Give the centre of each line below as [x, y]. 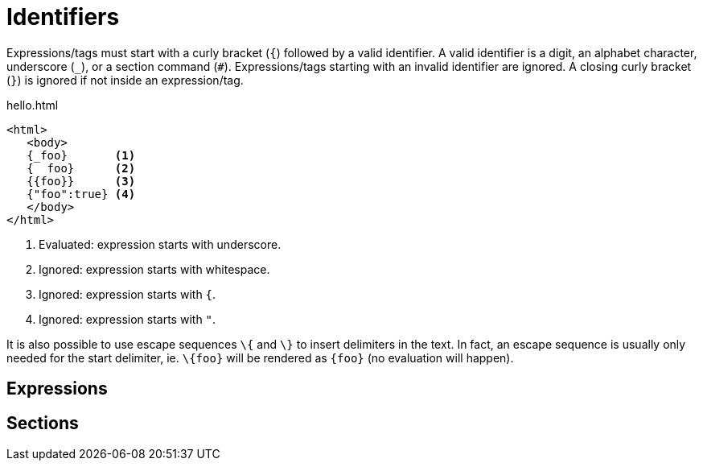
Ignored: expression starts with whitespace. [154, 269]
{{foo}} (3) [81, 181]
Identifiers [63, 17]
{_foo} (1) [81, 155]
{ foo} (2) [81, 168]
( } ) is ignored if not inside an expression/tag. [125, 80]
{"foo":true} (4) [81, 194]
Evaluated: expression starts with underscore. [160, 244]
